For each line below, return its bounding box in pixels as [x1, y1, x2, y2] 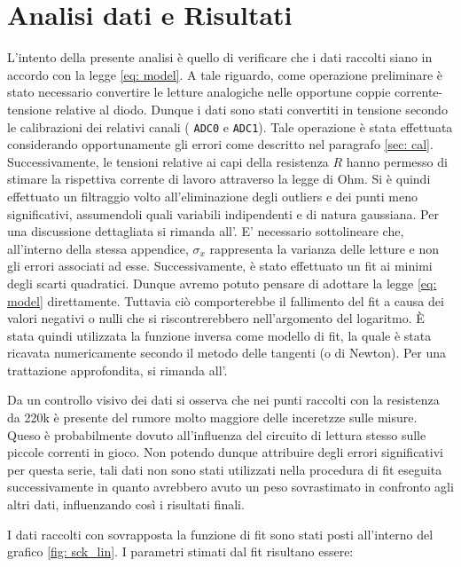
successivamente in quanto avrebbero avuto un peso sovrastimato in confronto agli [7, 477, 454, 496]
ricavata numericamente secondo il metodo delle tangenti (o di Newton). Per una [7, 343, 447, 362]
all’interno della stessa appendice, [7, 239, 189, 257]
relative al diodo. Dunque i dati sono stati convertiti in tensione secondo [55, 99, 448, 118]
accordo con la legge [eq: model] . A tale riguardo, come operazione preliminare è [7, 65, 443, 83]
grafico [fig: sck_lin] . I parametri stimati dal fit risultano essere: [7, 542, 354, 561]
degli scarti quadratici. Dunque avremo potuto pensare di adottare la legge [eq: [7, 273, 437, 292]
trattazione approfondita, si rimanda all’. [7, 360, 228, 379]
